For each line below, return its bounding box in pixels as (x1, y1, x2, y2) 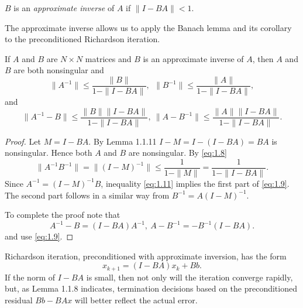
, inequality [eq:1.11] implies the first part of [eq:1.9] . (101, 177, 290, 189)
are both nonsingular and (13, 64, 104, 76)
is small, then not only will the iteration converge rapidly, (86, 271, 293, 283)
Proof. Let (5, 135, 41, 147)
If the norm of (5, 271, 55, 283)
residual (5, 294, 33, 306)
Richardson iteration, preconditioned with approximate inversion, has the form (5, 249, 287, 262)
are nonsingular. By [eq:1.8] (128, 146, 227, 159)
